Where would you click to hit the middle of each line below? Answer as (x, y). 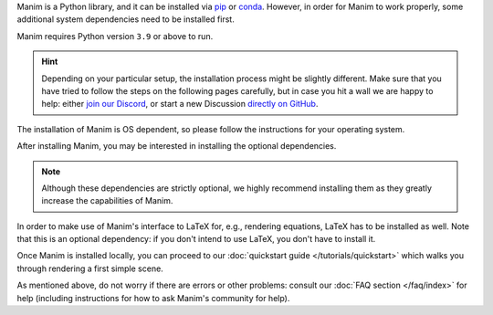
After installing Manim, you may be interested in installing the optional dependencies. (177, 146)
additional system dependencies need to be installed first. (126, 19)
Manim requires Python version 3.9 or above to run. (115, 36)
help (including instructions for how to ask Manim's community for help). (153, 298)
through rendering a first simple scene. (90, 268)
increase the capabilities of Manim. (107, 201)
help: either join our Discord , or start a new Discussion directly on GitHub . (180, 104)
